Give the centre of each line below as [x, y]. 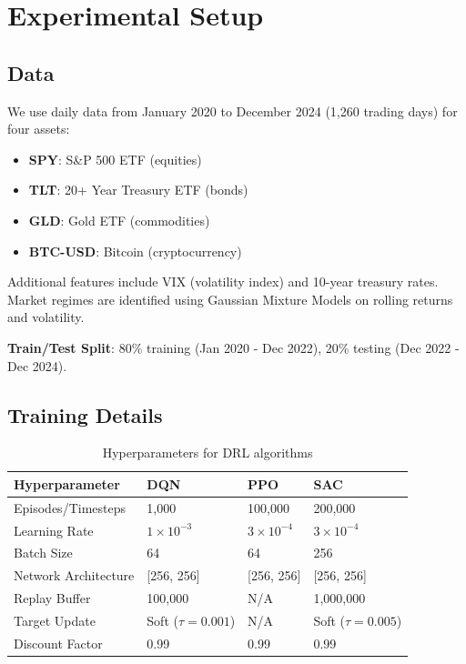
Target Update [55, 620]
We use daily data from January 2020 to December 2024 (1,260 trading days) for [233, 111]
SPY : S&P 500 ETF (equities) [115, 159]
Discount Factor [58, 643]
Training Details [85, 414]
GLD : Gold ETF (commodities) [119, 220]
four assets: [39, 129]
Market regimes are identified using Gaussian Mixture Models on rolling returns [230, 299]
